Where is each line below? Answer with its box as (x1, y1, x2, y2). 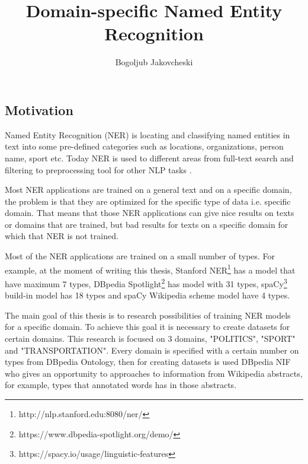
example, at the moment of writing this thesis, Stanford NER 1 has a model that (5, 262, 296, 276)
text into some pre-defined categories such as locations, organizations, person (5, 140, 284, 152)
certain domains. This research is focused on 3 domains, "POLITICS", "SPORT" (5, 332, 296, 344)
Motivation (5, 100, 73, 119)
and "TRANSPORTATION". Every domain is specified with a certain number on (5, 344, 299, 356)
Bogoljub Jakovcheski (115, 56, 193, 68)
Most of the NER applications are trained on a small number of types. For (5, 250, 275, 262)
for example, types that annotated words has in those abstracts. (5, 379, 237, 391)
